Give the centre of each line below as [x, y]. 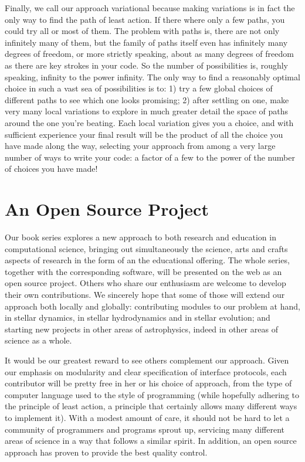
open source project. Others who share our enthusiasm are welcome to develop [145, 283]
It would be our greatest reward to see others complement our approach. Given [147, 360]
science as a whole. [38, 340]
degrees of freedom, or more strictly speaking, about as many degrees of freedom [149, 54]
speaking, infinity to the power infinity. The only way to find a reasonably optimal [152, 77]
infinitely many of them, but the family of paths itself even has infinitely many [146, 42]
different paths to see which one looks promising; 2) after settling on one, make [147, 99]
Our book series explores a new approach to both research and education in [140, 237]
